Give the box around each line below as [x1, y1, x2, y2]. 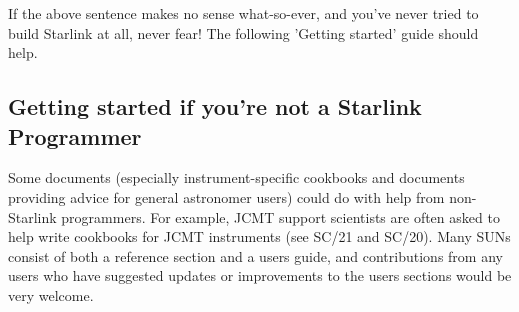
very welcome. [8, 284, 94, 305]
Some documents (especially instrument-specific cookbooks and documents [8, 167, 465, 188]
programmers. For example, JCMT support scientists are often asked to [61, 206, 500, 227]
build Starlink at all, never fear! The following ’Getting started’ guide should [8, 22, 479, 43]
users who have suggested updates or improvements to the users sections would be [8, 265, 512, 286]
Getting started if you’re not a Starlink [8, 91, 422, 122]
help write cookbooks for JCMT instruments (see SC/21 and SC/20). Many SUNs [8, 226, 511, 247]
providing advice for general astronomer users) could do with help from [8, 186, 445, 207]
